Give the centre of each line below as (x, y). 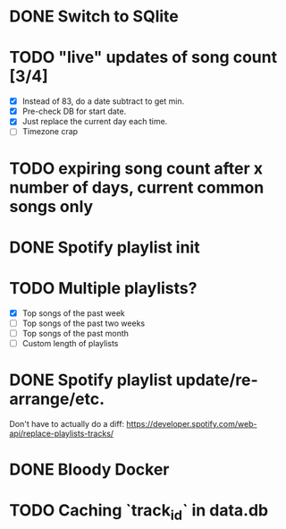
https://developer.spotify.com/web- (192, 423)
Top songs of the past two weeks (84, 323)
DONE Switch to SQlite (94, 17)
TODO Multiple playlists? (103, 288)
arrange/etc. (57, 399)
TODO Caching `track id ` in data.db (139, 512)
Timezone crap (50, 132)
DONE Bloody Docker (89, 469)
